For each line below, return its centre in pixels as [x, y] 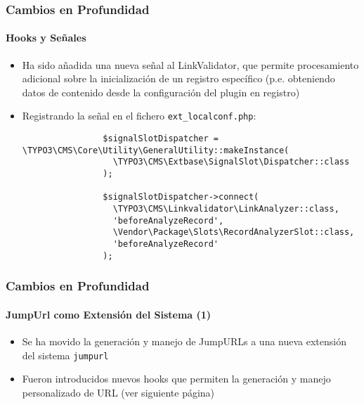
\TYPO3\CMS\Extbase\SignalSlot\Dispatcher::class [231, 162]
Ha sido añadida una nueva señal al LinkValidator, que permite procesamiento [190, 64]
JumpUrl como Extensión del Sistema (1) [109, 314]
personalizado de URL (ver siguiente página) [118, 392]
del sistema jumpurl [65, 355]
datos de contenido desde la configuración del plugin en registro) [161, 92]
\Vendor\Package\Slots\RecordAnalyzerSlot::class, [234, 232]
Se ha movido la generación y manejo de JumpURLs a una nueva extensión [184, 341]
